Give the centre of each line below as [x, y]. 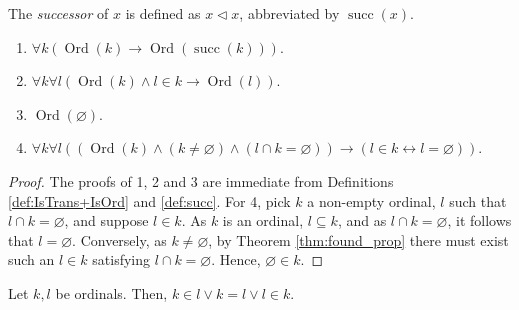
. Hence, [236, 259]
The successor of [58, 13]
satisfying [121, 259]
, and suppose [106, 220]
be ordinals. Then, [111, 292]
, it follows [479, 220]
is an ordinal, [263, 220]
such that [478, 200]
